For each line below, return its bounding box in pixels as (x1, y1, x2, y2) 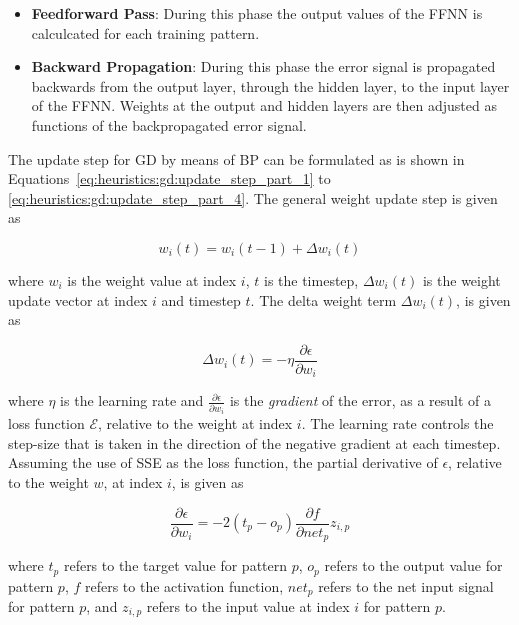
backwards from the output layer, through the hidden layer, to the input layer (31, 75, 510, 96)
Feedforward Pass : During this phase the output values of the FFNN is (31, 3, 483, 23)
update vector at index (8, 289, 148, 310)
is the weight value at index (67, 269, 237, 290)
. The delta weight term (250, 289, 397, 310)
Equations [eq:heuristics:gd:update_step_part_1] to (8, 168, 331, 189)
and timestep (161, 289, 241, 310)
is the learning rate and (60, 390, 204, 411)
